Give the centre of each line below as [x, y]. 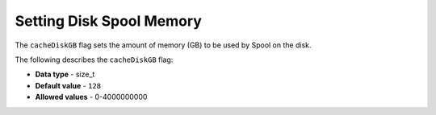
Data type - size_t [65, 74]
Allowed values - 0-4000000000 [91, 97]
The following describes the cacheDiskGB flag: [94, 60]
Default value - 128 [68, 85]
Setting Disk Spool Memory [108, 21]
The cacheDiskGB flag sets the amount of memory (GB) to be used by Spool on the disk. [163, 45]
